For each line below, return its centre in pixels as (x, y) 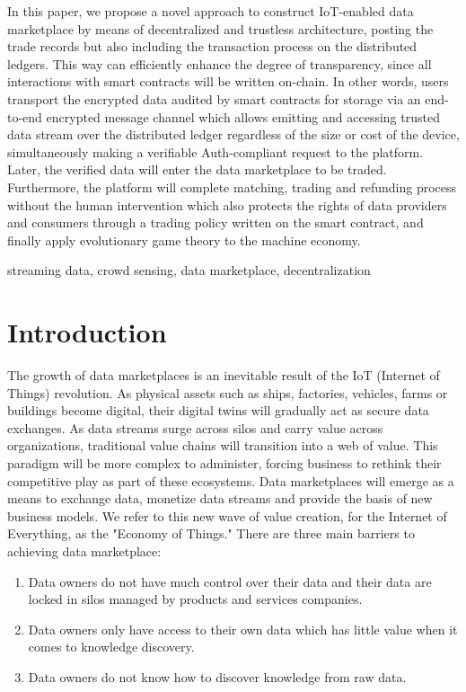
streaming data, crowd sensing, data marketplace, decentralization (189, 270)
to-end (25, 116)
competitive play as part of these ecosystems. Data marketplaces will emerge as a (231, 480)
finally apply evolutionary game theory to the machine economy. (184, 240)
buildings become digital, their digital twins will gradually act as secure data (218, 410)
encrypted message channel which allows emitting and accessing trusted (243, 116)
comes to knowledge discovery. (111, 647)
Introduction (87, 332)
